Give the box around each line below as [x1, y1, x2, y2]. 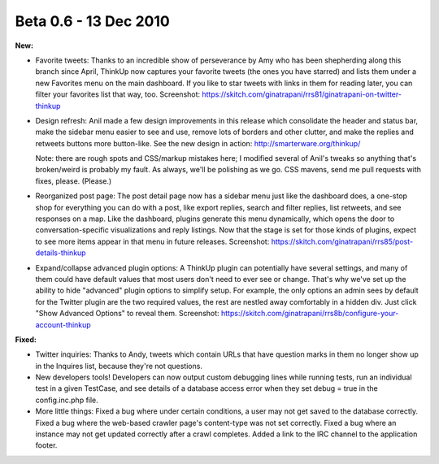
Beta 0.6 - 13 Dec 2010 [15, 12, 170, 30]
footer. [35, 440, 58, 450]
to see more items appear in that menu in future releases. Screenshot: [35, 236, 270, 246]
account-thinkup [35, 319, 91, 329]
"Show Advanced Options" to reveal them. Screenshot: [35, 309, 219, 319]
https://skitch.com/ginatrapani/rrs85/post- [271, 236, 414, 246]
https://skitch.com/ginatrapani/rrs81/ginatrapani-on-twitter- [202, 89, 402, 99]
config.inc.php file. [35, 395, 99, 405]
